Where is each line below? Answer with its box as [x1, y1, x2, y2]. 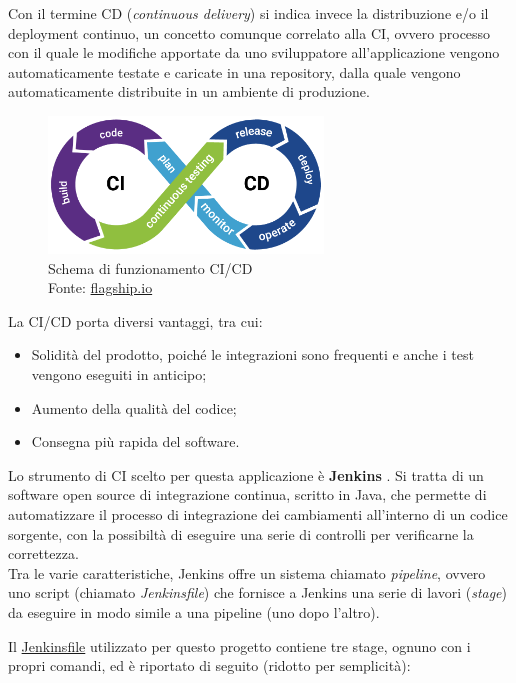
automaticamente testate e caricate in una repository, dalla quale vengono [8, 61, 461, 82]
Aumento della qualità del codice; [31, 397, 237, 418]
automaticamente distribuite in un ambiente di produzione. [8, 81, 370, 102]
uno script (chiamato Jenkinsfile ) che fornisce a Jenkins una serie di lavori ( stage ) [8, 582, 508, 603]
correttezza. [8, 543, 79, 564]
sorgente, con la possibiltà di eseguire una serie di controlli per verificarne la [8, 523, 474, 544]
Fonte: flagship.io [48, 277, 153, 298]
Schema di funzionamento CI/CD [48, 257, 253, 278]
